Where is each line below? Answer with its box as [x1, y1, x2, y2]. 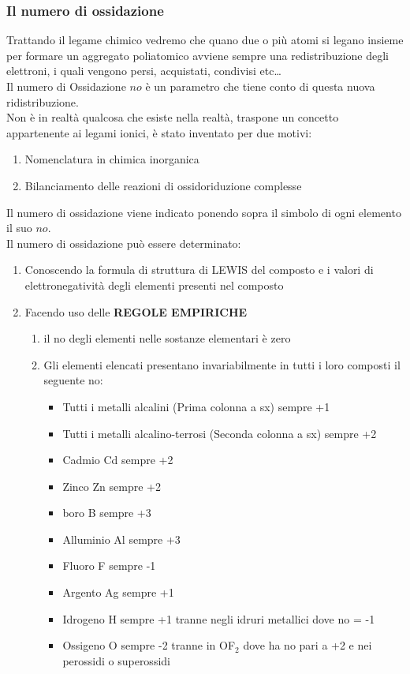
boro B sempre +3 [62, 504, 151, 521]
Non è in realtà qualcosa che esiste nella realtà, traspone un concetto [6, 109, 339, 125]
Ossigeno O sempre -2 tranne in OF [62, 637, 236, 653]
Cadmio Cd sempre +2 [62, 451, 173, 468]
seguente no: [43, 372, 103, 388]
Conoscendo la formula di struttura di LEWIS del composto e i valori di [24, 261, 374, 278]
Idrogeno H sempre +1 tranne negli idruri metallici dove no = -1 [62, 610, 375, 627]
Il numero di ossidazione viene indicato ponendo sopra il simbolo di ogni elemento [6, 204, 401, 220]
